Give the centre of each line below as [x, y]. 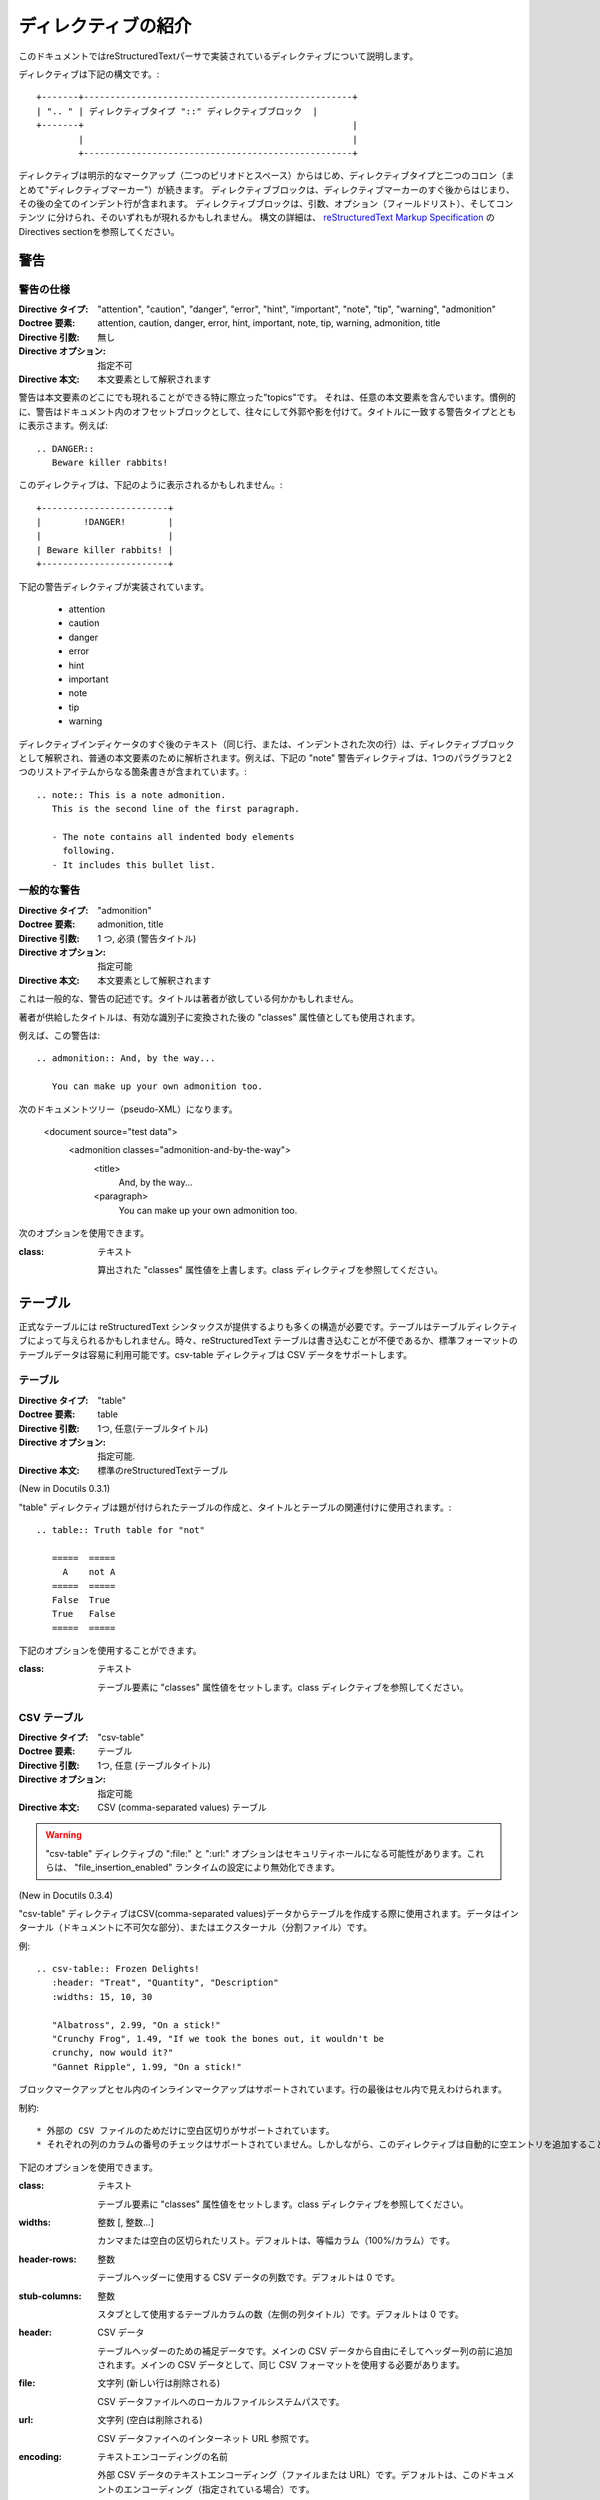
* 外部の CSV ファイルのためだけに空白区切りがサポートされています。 [185, 2130]
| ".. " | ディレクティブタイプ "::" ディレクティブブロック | [177, 111]
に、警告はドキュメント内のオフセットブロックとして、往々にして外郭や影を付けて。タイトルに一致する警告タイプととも [267, 411]
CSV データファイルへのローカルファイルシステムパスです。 [221, 2401]
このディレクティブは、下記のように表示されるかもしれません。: [150, 485]
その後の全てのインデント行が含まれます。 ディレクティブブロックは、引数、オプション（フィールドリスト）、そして [257, 204]
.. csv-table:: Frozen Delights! [118, 1969]
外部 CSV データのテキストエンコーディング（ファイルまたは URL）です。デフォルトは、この [288, 2475]
